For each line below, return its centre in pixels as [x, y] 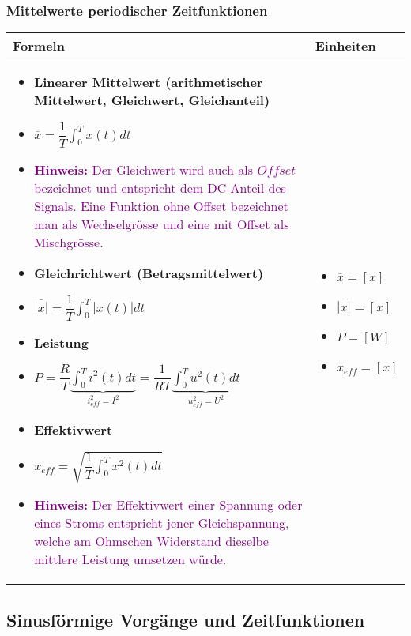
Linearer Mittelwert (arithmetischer [149, 82]
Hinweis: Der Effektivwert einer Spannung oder [168, 505]
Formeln [39, 46]
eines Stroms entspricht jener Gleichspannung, [162, 523]
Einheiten [345, 46]
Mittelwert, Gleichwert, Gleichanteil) [152, 100]
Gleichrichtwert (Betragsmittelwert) [149, 273]
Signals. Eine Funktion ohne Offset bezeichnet [161, 206]
